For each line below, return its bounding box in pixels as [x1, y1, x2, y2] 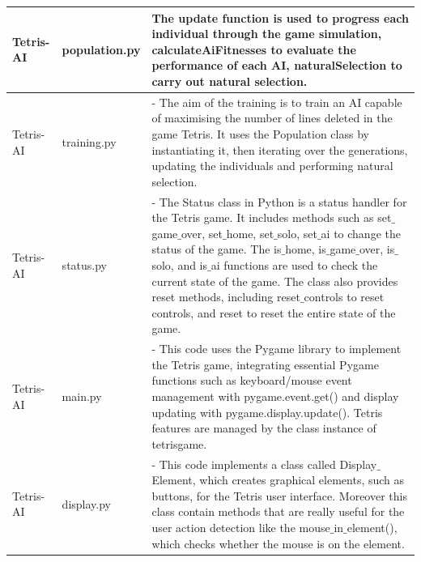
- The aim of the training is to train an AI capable [151, 93, 402, 110]
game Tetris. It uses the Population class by [151, 125, 369, 142]
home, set [226, 224, 274, 241]
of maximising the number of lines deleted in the [151, 109, 393, 126]
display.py [62, 495, 111, 512]
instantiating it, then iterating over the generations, [151, 141, 408, 158]
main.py [62, 387, 102, 404]
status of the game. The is [151, 241, 282, 258]
